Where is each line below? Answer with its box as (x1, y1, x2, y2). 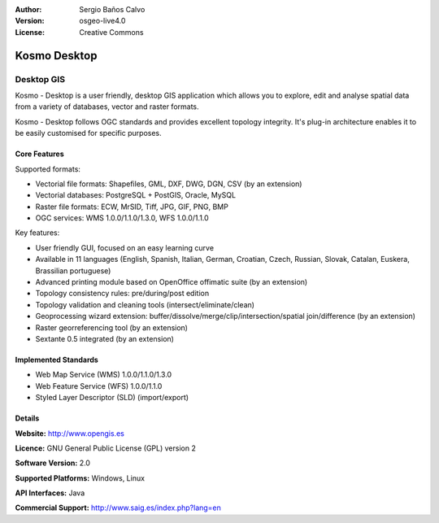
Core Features (15, 149, 64, 159)
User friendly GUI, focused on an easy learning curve (35, 242, 215, 252)
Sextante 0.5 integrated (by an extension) (35, 333, 175, 343)
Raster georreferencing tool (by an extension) (35, 322, 189, 333)
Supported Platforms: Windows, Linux (15, 473, 146, 483)
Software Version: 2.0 (15, 458, 91, 468)
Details (15, 413, 40, 423)
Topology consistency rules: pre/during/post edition (35, 289, 210, 299)
